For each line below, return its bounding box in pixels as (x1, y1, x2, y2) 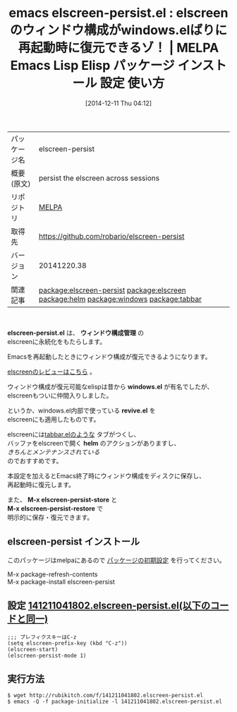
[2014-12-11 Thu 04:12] (85, 99, 152, 107)
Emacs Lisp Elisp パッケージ (10, 58, 175, 73)
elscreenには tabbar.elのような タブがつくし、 (7, 429, 140, 439)
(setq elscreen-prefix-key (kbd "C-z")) (7, 639, 128, 647)
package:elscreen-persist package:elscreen (38, 285, 186, 295)
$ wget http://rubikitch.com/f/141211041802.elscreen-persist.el (7, 692, 203, 699)
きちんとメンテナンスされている (7, 447, 100, 456)
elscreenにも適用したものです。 (7, 415, 100, 423)
